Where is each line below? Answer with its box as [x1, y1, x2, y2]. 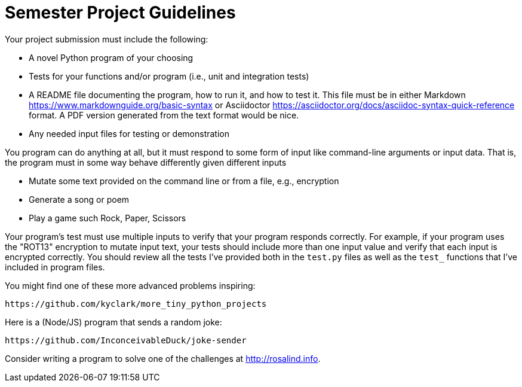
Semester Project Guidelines [5, 2, 236, 23]
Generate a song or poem [29, 194, 130, 205]
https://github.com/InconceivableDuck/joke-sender [5, 335, 247, 345]
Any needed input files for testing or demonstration [29, 128, 229, 139]
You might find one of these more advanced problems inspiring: [5, 280, 256, 291]
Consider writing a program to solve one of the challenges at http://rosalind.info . [5, 353, 321, 364]
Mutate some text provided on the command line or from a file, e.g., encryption [29, 175, 339, 186]
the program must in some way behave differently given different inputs [5, 157, 287, 167]
